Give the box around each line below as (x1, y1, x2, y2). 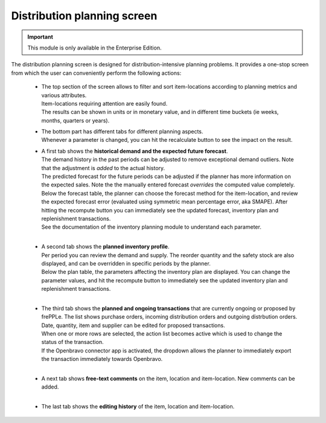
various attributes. (41, 91, 87, 99)
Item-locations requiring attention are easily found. (41, 100, 168, 107)
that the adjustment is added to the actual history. (41, 164, 165, 171)
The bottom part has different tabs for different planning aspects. (41, 128, 203, 135)
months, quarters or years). (41, 116, 110, 124)
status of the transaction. (41, 339, 104, 346)
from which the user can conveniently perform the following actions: (11, 69, 182, 77)
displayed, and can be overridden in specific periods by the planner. (41, 259, 211, 267)
